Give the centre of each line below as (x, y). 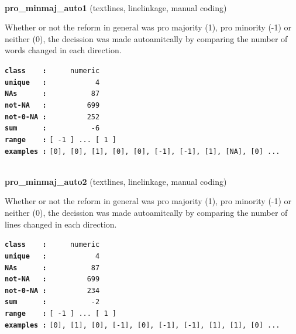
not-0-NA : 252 (52, 117)
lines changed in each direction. (61, 224)
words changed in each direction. (63, 50)
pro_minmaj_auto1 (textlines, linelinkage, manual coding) (116, 7)
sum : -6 (52, 128)
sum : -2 (52, 302)
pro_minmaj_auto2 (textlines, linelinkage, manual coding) (116, 181)
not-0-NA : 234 (52, 290)
